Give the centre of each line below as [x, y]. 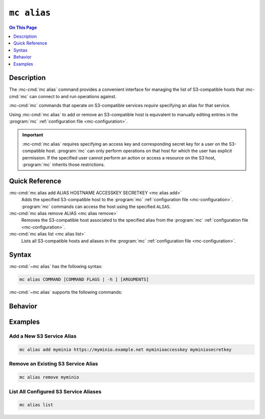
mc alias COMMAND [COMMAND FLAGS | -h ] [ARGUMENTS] [84, 279]
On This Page [23, 27]
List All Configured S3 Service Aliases [55, 392]
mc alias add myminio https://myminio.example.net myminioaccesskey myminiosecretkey [125, 350]
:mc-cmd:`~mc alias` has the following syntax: [56, 266]
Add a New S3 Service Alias [43, 336]
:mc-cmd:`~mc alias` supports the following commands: [66, 292]
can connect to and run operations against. [73, 96]
